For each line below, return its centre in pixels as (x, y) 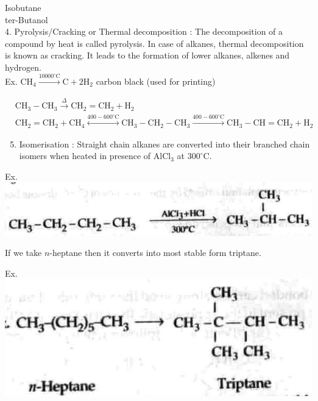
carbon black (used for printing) (156, 81)
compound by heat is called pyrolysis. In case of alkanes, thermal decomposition (154, 43)
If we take (23, 253)
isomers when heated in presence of (85, 156)
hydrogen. (23, 67)
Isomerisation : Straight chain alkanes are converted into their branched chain (164, 144)
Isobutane (23, 7)
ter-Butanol (26, 19)
